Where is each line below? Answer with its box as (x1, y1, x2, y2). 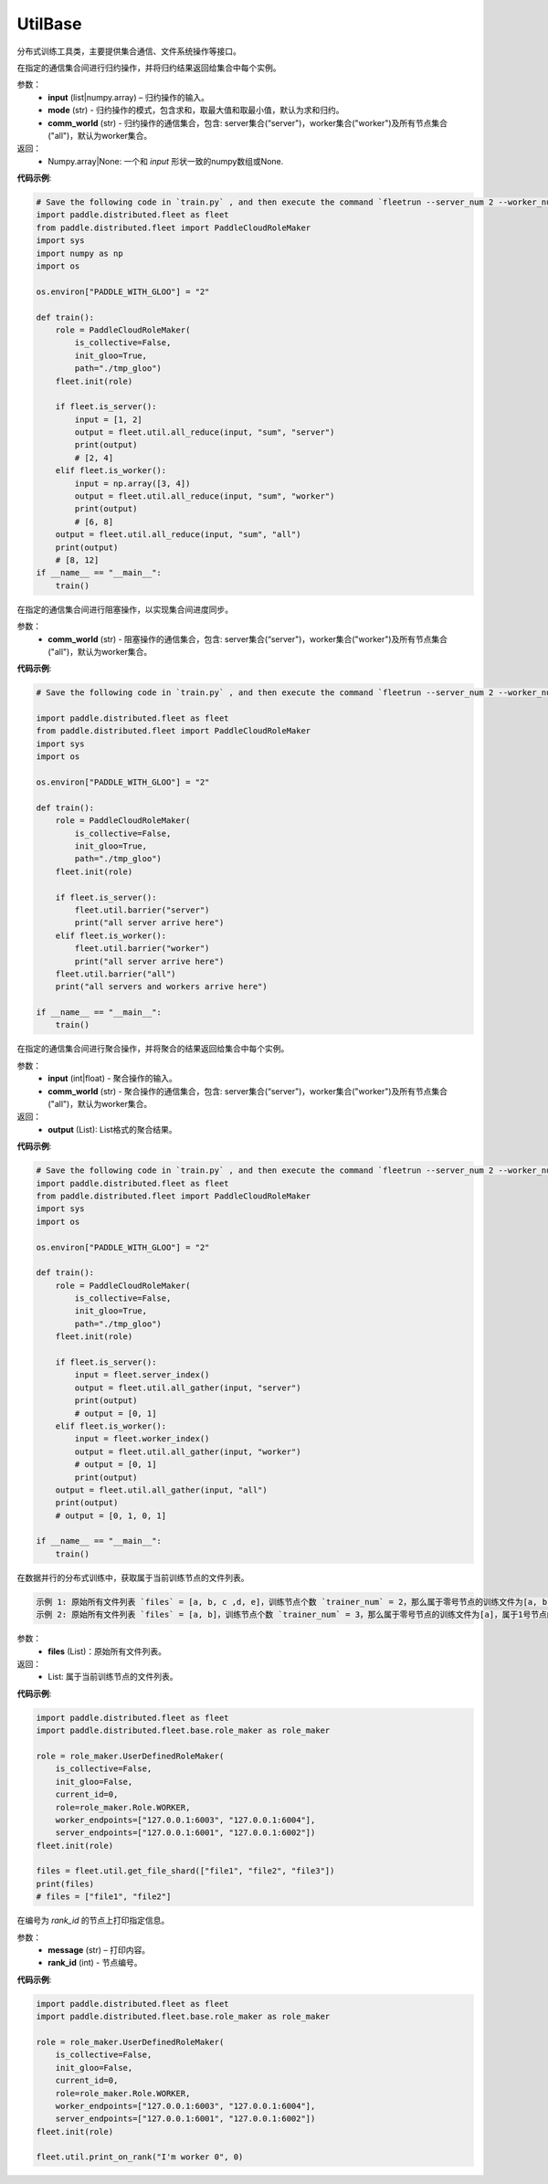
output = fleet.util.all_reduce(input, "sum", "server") (74, 427, 335, 438)
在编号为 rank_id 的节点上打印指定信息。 (16, 1915, 170, 1926)
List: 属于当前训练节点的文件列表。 (47, 1672, 178, 1683)
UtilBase (16, 14, 82, 34)
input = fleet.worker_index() (74, 1434, 210, 1444)
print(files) (36, 1878, 95, 1889)
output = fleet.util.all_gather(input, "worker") (74, 1446, 301, 1457)
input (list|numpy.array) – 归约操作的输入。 (47, 91, 210, 102)
